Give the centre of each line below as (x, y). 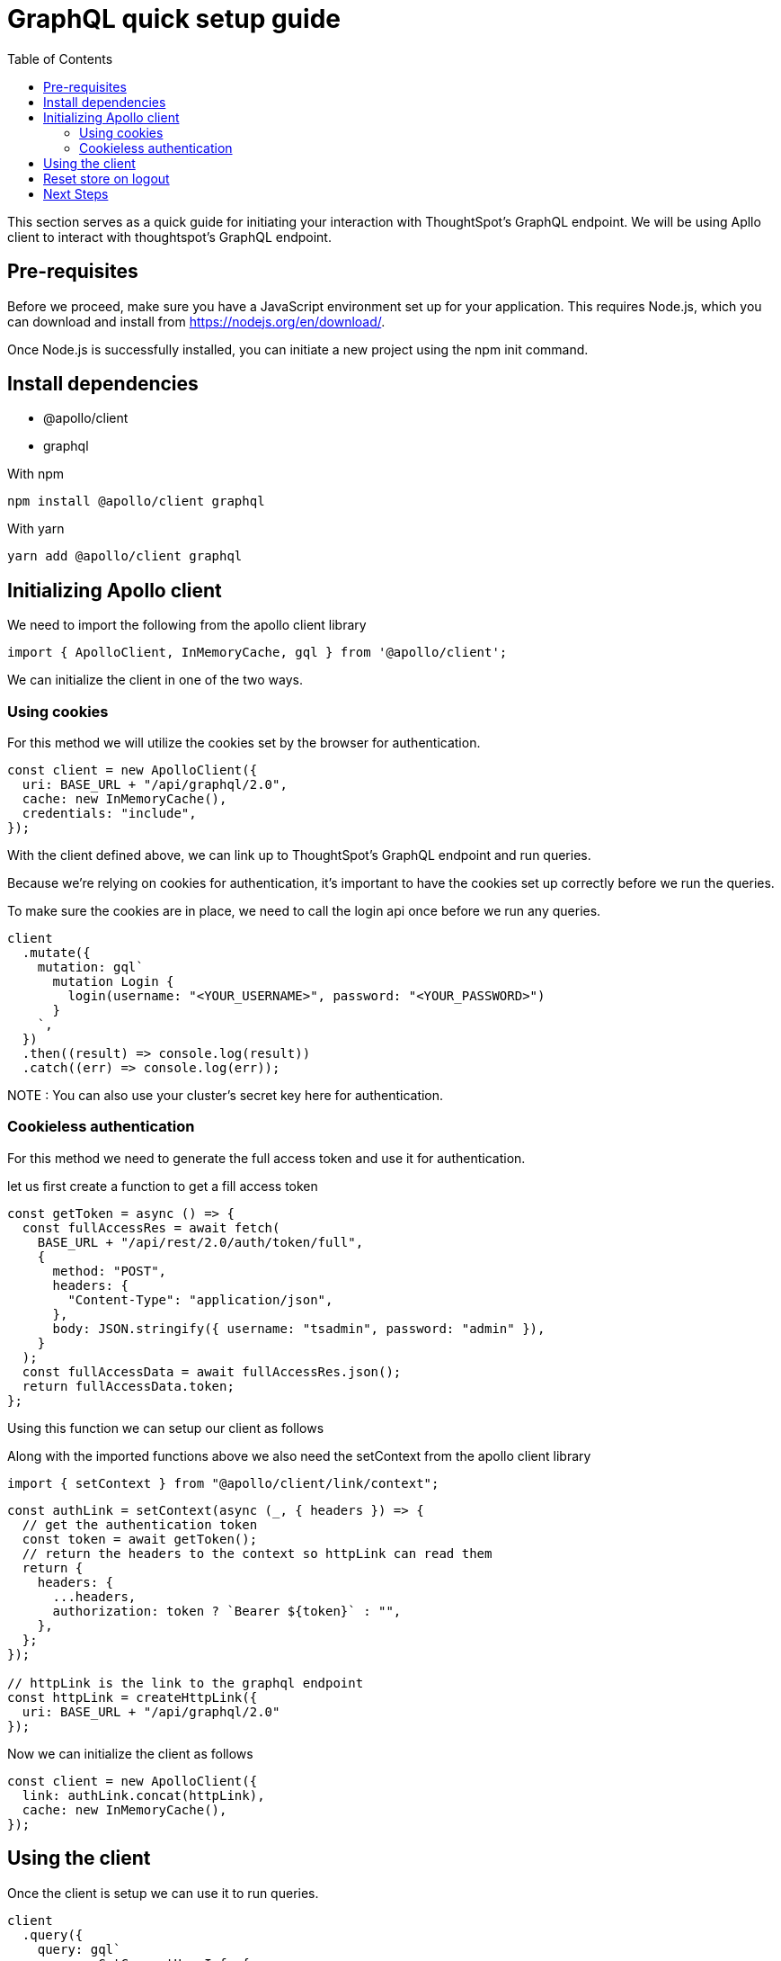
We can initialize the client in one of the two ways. (155, 680)
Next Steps (76, 193)
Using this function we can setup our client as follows (166, 1428)
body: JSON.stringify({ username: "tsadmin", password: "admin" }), (299, 1328)
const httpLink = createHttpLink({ (133, 1697)
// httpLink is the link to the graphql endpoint (186, 1683)
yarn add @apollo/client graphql (125, 556)
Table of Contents (60, 58)
